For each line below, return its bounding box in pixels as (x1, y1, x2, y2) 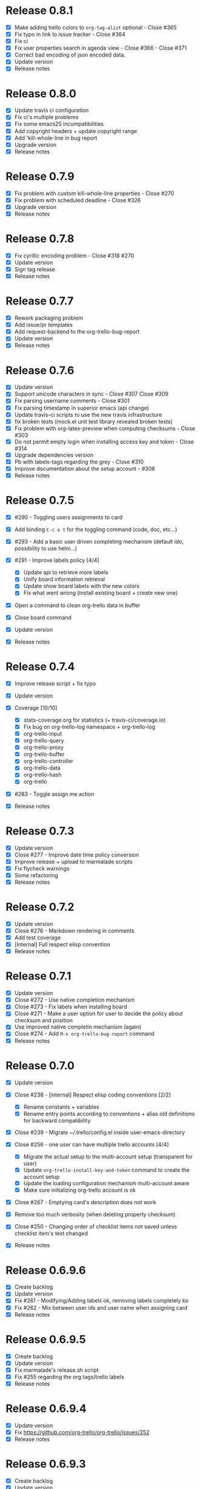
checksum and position (14, 1017, 73, 1024)
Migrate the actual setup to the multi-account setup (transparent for (23, 1152, 193, 1160)
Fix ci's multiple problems (14, 114, 79, 121)
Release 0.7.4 (5, 660, 75, 673)
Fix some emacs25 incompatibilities (14, 120, 104, 128)
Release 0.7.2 (5, 900, 74, 914)
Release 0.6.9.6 (5, 1263, 86, 1277)
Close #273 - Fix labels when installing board (14, 1003, 128, 1010)
